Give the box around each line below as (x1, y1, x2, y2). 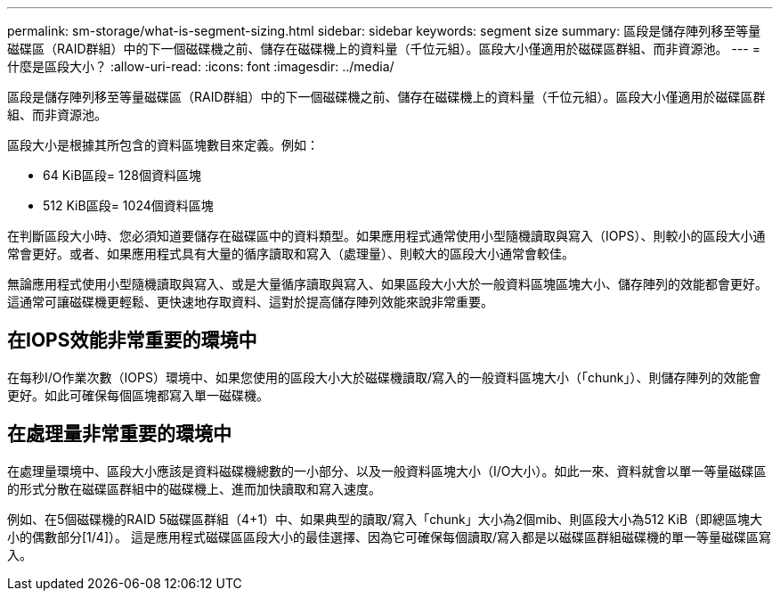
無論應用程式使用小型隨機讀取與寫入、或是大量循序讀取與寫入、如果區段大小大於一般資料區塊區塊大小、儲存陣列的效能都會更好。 (7, 276, 768, 291)
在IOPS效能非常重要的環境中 (7, 329, 257, 352)
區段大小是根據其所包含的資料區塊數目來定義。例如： (7, 137, 319, 152)
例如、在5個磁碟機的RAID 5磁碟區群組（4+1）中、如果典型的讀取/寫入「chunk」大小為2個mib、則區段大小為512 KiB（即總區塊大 (7, 511, 763, 527)
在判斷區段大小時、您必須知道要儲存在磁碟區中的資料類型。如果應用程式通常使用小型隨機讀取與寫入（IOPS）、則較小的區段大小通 (7, 228, 766, 243)
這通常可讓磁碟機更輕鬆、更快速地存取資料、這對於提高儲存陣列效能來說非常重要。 (7, 294, 493, 309)
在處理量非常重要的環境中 (7, 422, 232, 446)
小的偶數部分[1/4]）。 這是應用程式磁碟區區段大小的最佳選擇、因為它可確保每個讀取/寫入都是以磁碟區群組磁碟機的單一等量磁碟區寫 (7, 528, 771, 545)
